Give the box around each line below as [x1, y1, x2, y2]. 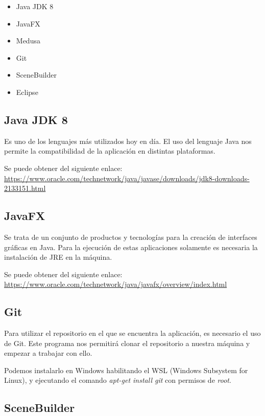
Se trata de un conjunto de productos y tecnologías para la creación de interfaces [4, 231, 257, 242]
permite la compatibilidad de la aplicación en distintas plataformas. [4, 145, 215, 156]
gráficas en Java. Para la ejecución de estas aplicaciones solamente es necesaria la [4, 241, 258, 252]
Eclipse [16, 86, 38, 97]
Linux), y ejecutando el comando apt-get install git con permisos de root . [4, 375, 231, 385]
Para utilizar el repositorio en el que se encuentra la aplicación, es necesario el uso [4, 328, 261, 338]
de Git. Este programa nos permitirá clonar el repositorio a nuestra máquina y [4, 337, 250, 348]
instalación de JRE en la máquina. [4, 252, 112, 262]
